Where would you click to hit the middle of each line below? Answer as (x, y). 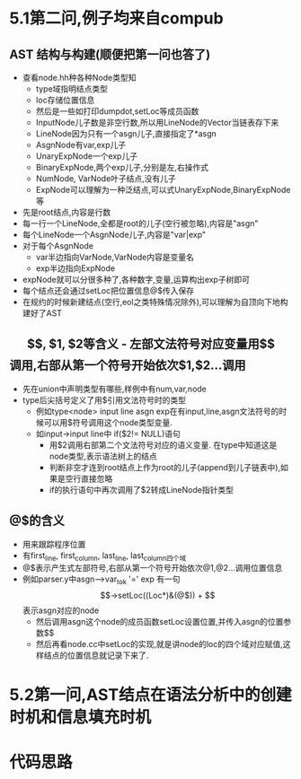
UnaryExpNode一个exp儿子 (86, 156)
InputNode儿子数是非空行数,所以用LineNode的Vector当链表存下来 (157, 123)
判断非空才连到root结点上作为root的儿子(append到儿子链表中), (165, 467)
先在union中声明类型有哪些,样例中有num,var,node (114, 389)
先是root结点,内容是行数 (66, 212)
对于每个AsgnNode (58, 246)
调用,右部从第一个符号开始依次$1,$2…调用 (128, 366)
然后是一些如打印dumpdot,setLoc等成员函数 (117, 111)
